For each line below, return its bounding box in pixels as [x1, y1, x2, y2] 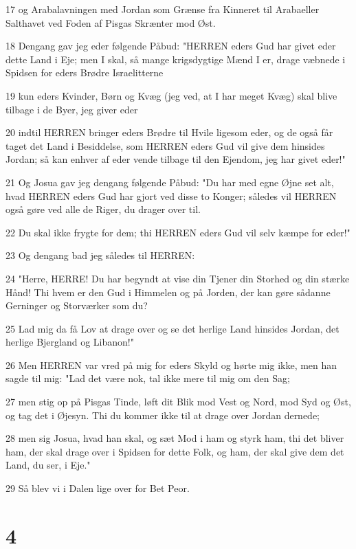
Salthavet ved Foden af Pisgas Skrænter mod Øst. [5, 15, 216, 30]
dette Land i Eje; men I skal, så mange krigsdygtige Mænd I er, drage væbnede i [5, 52, 346, 66]
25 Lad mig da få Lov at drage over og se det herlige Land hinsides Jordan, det [5, 321, 340, 335]
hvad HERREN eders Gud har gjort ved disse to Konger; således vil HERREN [5, 188, 337, 203]
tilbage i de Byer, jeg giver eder [5, 102, 138, 116]
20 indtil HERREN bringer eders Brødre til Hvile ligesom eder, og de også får [5, 125, 333, 139]
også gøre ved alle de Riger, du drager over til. [5, 202, 201, 216]
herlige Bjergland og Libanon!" [5, 335, 134, 349]
